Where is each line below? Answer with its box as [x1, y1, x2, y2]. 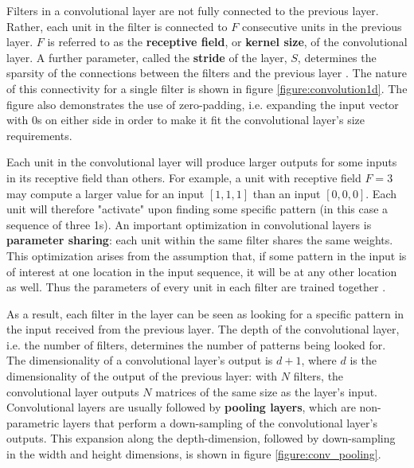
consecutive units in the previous [241, 18, 402, 34]
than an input [252, 185, 321, 201]
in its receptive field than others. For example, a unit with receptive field [6, 169, 361, 185]
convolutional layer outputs [6, 383, 139, 400]
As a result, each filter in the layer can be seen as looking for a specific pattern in [6, 305, 404, 322]
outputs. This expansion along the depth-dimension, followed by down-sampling [6, 430, 396, 447]
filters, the [293, 368, 344, 384]
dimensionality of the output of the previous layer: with [6, 368, 278, 384]
